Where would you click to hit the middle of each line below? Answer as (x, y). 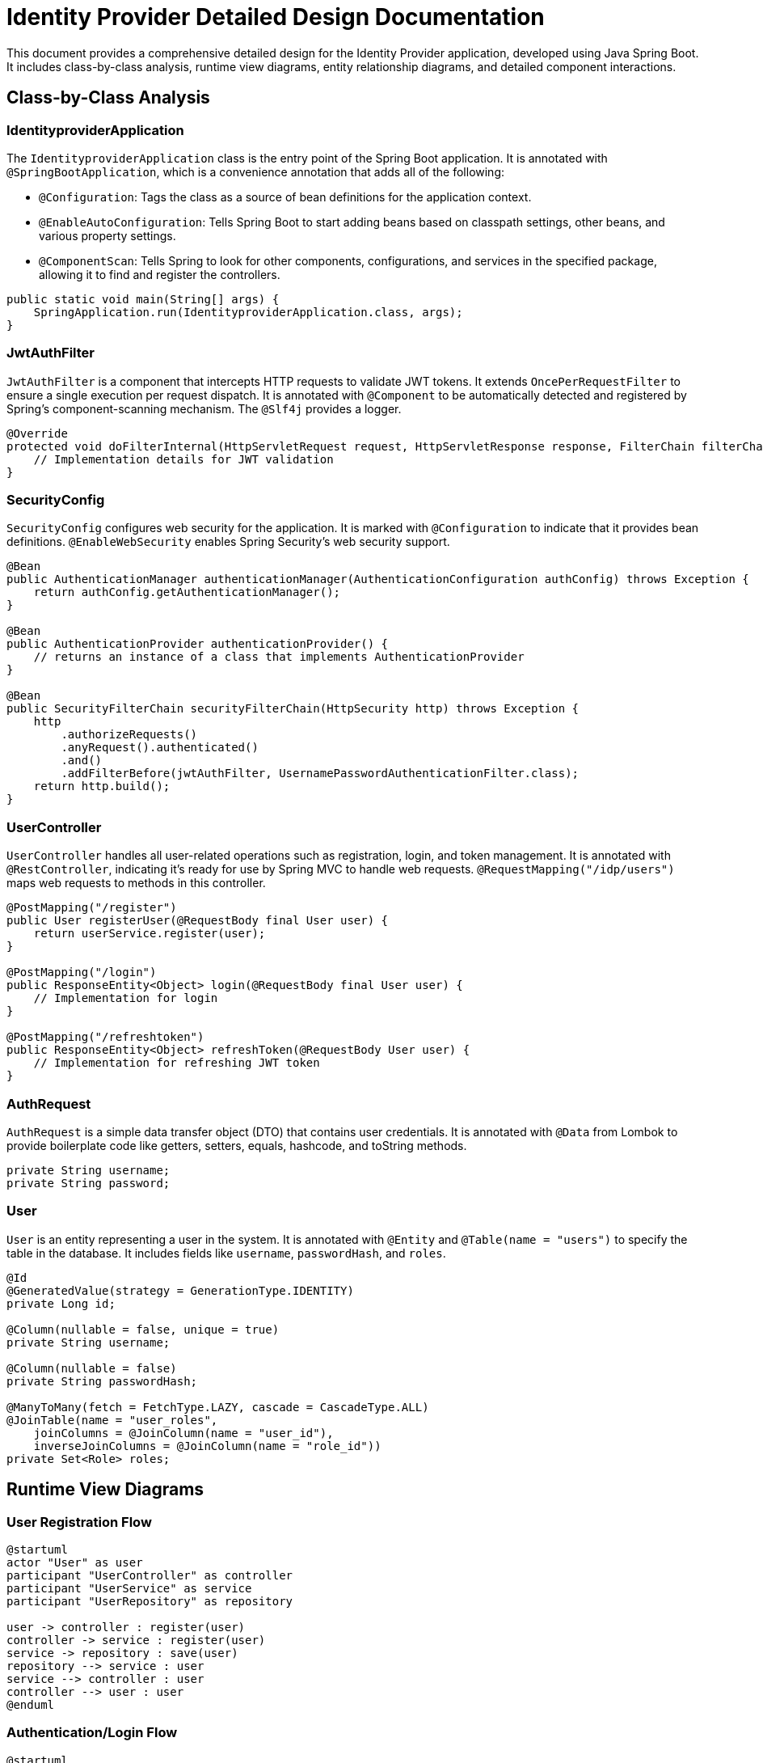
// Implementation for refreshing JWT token (177, 1063)
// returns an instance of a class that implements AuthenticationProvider (279, 657)
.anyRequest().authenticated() (160, 748)
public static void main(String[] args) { (143, 299)
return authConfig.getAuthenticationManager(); (187, 592)
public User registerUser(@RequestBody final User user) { (198, 921)
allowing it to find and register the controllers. (160, 274)
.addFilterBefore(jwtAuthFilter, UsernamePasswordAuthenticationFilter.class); (320, 774)
